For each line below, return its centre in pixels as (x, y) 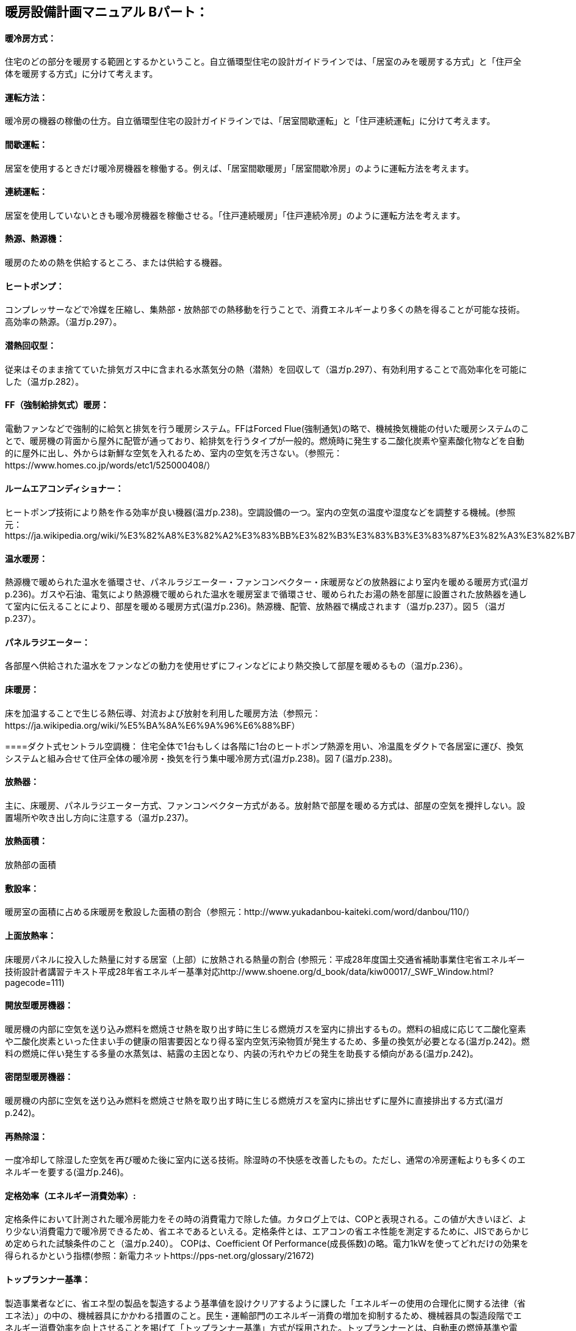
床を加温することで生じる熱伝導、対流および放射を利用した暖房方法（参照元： (163, 713)
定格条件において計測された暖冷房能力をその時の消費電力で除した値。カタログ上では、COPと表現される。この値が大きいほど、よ (266, 1219)
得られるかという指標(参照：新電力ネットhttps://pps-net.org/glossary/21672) (160, 1256)
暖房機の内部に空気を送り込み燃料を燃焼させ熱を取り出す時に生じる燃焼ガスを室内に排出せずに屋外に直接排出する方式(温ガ (254, 1100)
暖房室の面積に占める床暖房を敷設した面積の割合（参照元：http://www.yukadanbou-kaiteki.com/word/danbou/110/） (240, 912)
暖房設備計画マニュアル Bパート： (107, 12)
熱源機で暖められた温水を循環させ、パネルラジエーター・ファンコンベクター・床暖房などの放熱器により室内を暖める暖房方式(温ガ (267, 582)
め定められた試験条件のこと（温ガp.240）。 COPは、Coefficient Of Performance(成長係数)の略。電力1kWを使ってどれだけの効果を (267, 1244)
